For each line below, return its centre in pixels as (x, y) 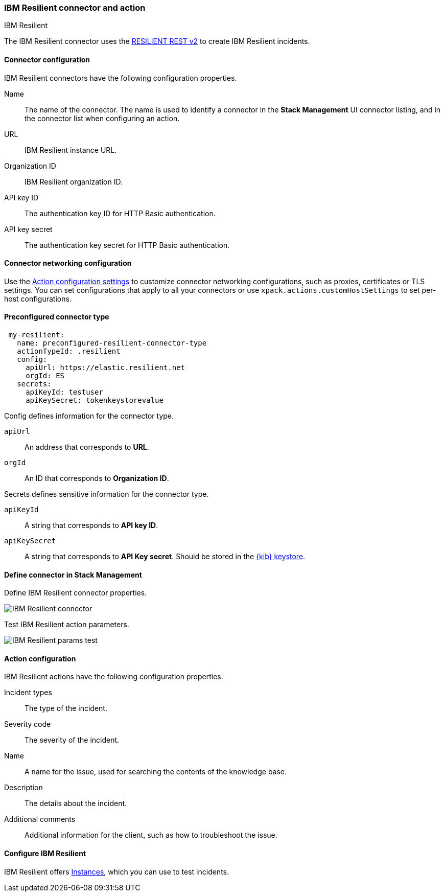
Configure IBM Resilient (45, 854)
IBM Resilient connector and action (75, 8)
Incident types (28, 693)
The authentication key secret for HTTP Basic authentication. (127, 245)
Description (24, 788)
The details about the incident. (76, 803)
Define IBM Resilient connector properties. (76, 593)
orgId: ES (45, 376)
